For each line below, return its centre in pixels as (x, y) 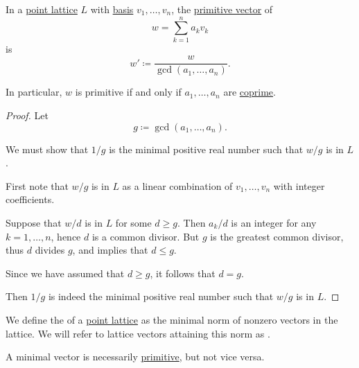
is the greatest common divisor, (277, 236)
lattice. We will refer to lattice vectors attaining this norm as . (138, 333)
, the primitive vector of (222, 9)
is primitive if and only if (128, 92)
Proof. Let (27, 115)
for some (133, 222)
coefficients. (30, 199)
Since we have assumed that (65, 273)
